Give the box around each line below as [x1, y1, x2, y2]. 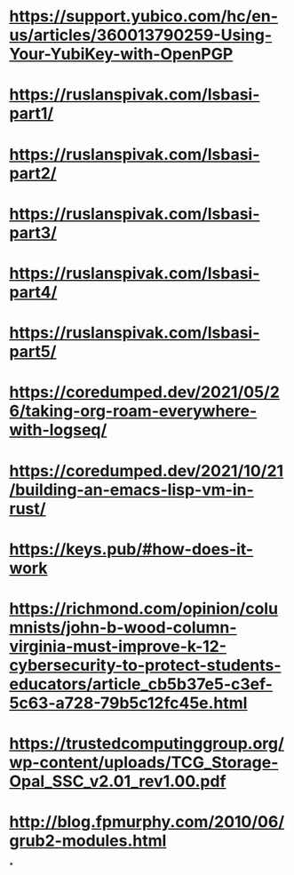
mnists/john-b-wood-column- [9, 617, 237, 637]
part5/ [9, 342, 57, 362]
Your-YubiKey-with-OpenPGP [9, 44, 234, 64]
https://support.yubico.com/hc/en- [9, 6, 278, 27]
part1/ [9, 104, 54, 123]
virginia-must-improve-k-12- [9, 636, 227, 656]
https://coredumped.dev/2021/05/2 [9, 382, 280, 402]
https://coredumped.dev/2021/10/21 [9, 460, 284, 481]
